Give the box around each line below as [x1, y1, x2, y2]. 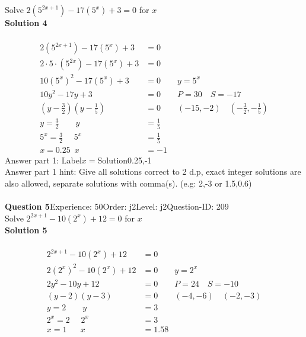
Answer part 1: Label [5, 153, 82, 166]
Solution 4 [5, 17, 47, 28]
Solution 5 [5, 223, 47, 236]
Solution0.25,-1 [97, 153, 152, 166]
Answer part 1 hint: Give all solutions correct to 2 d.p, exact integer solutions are [5, 165, 301, 178]
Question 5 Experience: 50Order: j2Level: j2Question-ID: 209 [5, 200, 229, 213]
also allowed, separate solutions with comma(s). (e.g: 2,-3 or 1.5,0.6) [5, 176, 252, 189]
